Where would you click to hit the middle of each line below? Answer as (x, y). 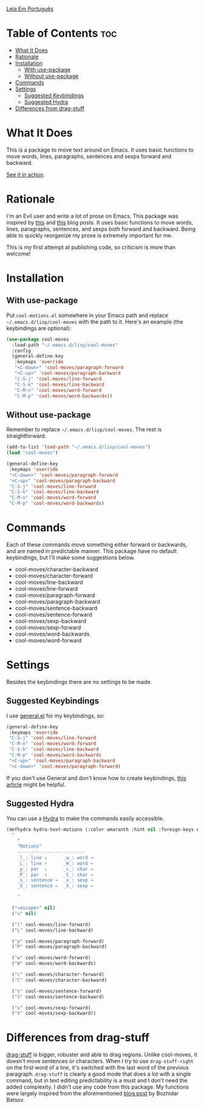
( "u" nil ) (24, 913)
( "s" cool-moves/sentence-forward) (57, 991)
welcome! (19, 253)
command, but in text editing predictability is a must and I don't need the (97, 1081)
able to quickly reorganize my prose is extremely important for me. (90, 235)
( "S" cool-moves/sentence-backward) (58, 997)
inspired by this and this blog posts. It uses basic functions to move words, (100, 222)
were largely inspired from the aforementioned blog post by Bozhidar (93, 1093)
